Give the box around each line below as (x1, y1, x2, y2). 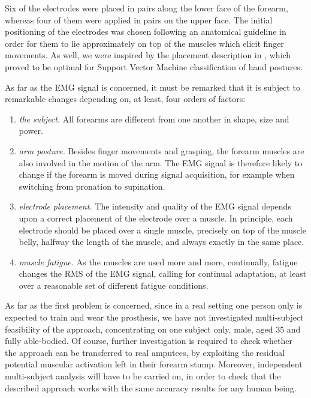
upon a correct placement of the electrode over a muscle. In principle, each (19, 211, 293, 224)
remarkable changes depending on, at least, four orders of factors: (5, 92, 246, 105)
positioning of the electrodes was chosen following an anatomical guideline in (5, 25, 286, 38)
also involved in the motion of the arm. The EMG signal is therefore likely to (19, 156, 303, 169)
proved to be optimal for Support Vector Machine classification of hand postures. (5, 60, 303, 73)
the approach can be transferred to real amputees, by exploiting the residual (5, 346, 285, 358)
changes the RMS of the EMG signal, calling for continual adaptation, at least (19, 267, 307, 280)
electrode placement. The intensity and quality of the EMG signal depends (19, 200, 291, 213)
